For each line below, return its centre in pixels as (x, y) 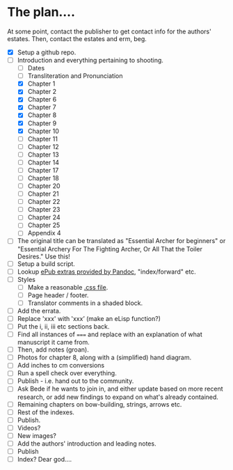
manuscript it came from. (53, 343)
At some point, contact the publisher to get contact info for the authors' (110, 31)
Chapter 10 (43, 131)
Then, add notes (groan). (53, 350)
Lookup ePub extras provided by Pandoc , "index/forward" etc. (106, 272)
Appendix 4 (44, 233)
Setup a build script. (46, 264)
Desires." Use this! (44, 256)
